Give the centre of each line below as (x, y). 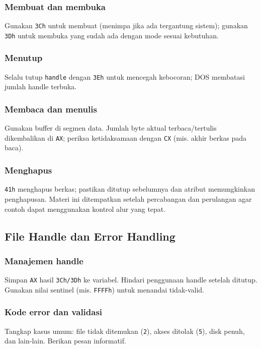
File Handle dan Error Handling (90, 236)
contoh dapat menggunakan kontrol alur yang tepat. (85, 209)
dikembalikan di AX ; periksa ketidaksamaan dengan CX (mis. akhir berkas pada (126, 137)
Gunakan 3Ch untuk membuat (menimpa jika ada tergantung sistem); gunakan (126, 25)
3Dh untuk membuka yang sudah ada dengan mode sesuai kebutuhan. (112, 35)
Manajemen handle (44, 260)
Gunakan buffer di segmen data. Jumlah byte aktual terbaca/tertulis (111, 128)
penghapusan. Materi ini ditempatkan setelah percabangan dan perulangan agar (128, 198)
